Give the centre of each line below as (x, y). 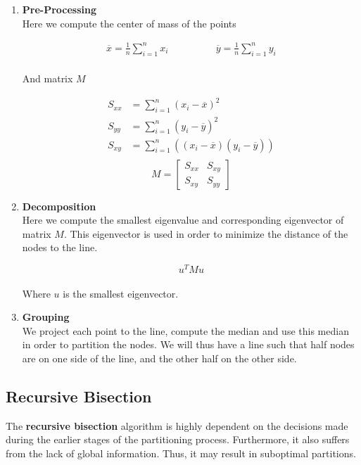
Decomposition (59, 206)
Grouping (46, 317)
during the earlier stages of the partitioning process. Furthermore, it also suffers (178, 439)
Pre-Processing (59, 9)
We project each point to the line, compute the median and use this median (185, 330)
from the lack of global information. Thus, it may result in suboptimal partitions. (181, 453)
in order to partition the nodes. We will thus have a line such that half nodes (188, 344)
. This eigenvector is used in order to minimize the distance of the (206, 233)
